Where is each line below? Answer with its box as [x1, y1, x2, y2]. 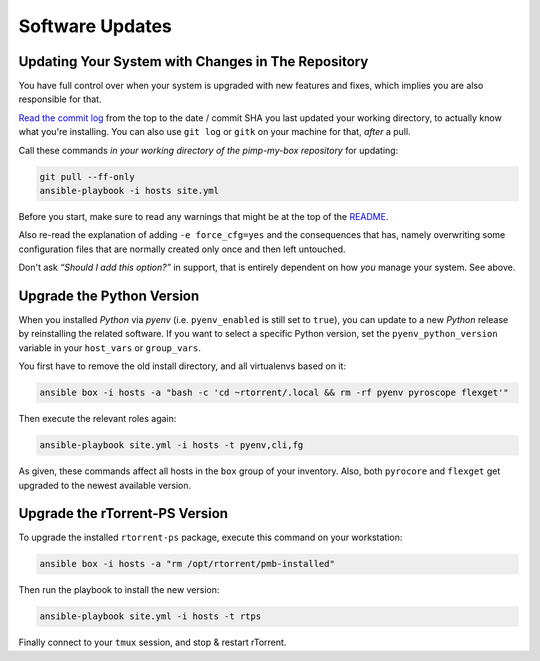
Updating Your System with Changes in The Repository [18, 53, 369, 70]
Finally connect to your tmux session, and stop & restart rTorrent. [18, 636, 287, 649]
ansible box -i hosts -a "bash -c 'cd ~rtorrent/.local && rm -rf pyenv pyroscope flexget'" [39, 387, 509, 399]
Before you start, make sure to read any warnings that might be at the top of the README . [18, 210, 389, 222]
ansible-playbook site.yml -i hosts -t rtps [39, 611, 262, 622]
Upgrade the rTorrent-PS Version [18, 505, 229, 522]
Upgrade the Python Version [18, 287, 200, 304]
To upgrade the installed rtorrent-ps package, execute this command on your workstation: [18, 531, 403, 544]
